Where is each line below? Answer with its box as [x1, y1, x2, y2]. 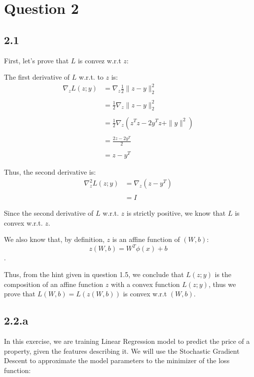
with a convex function [111, 279, 180, 289]
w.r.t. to [79, 72, 104, 82]
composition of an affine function [4, 279, 104, 289]
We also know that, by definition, [4, 234, 105, 244]
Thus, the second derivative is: [4, 167, 96, 177]
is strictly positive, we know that [126, 208, 226, 218]
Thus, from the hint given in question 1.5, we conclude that [4, 269, 184, 279]
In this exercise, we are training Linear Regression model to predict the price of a [4, 335, 250, 346]
